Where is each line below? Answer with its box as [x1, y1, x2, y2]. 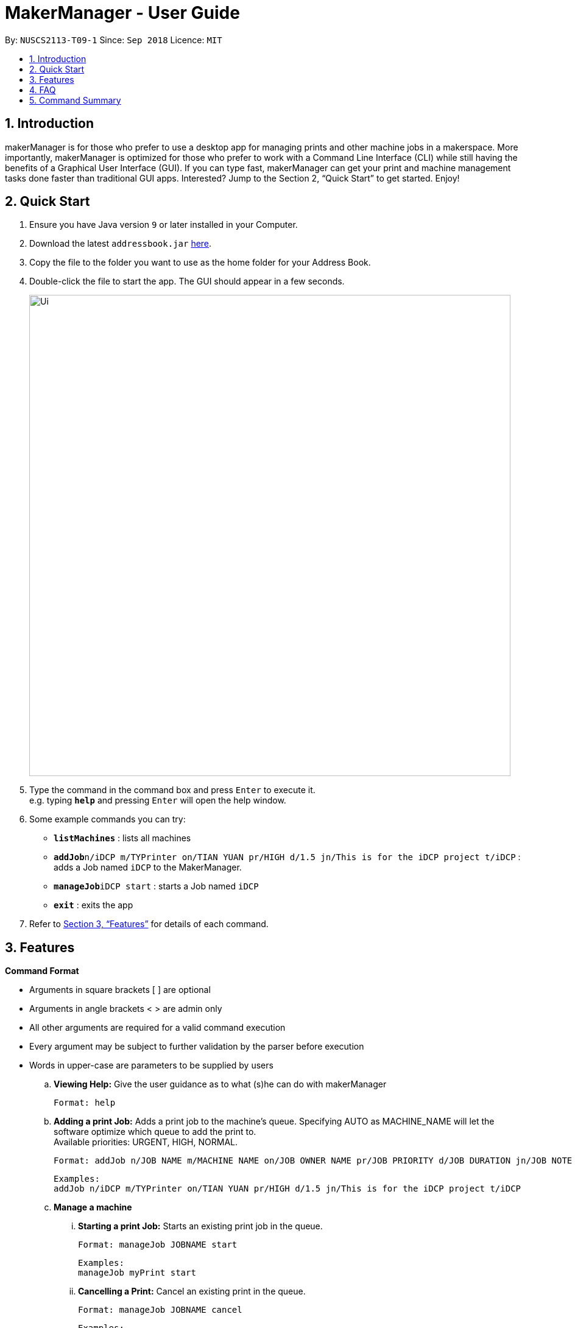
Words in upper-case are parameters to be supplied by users [29, 1060, 273, 1071]
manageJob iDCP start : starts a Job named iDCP [54, 881, 259, 892]
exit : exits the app [54, 900, 133, 911]
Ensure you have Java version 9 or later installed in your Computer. [29, 219, 298, 230]
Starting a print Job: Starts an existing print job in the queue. [78, 1221, 323, 1232]
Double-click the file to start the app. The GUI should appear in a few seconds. [29, 276, 345, 287]
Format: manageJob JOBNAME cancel [78, 1305, 242, 1315]
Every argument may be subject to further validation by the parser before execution [29, 1041, 364, 1052]
